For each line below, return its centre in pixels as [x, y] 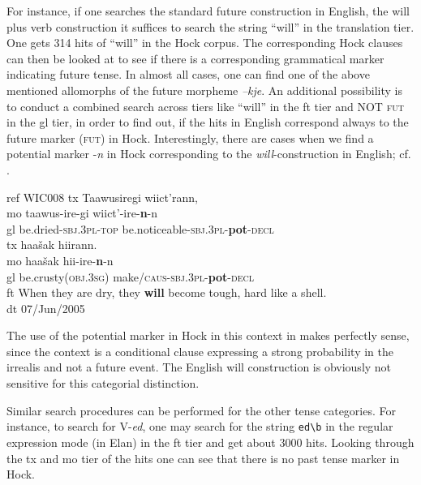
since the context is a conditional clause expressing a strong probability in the [200, 351]
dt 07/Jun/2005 [46, 308]
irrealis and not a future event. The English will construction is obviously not [199, 367]
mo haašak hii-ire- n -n [60, 260]
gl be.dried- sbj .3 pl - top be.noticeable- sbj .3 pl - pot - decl [140, 228]
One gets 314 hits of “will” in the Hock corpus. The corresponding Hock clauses [205, 43]
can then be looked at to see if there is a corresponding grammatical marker [195, 58]
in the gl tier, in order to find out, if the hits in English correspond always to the [208, 122]
